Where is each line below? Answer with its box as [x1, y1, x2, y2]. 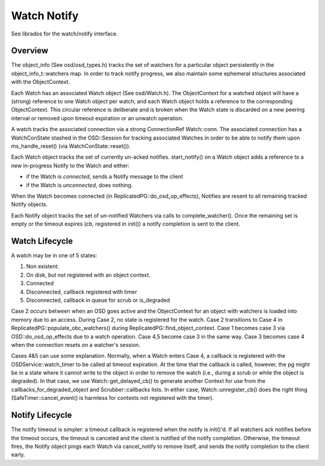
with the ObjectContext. [11, 78, 70, 85]
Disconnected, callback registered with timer [26, 288, 138, 295]
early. [11, 451, 25, 458]
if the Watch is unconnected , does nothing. [26, 181, 133, 189]
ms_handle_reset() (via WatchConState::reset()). [11, 142, 131, 150]
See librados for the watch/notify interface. [11, 30, 118, 37]
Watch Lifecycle [11, 236, 73, 246]
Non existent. [26, 263, 60, 270]
